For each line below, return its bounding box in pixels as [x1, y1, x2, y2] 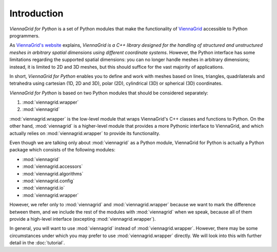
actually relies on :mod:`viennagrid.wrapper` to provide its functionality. [9, 130, 161, 136]
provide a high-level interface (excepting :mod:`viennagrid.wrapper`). [9, 216, 156, 222]
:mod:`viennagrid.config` [22, 178, 74, 184]
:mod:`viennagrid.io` [22, 185, 65, 191]
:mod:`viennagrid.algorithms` [22, 170, 84, 177]
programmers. [9, 32, 40, 38]
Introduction [9, 8, 64, 19]
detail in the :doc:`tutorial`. [9, 240, 65, 246]
